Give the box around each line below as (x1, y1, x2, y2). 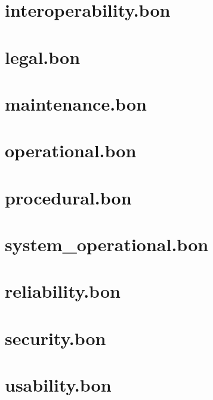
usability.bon (5, 372, 112, 397)
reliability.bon (5, 279, 121, 303)
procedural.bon (5, 185, 132, 209)
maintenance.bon (5, 91, 147, 115)
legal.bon (5, 44, 81, 69)
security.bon (5, 325, 106, 350)
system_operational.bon (5, 232, 209, 257)
